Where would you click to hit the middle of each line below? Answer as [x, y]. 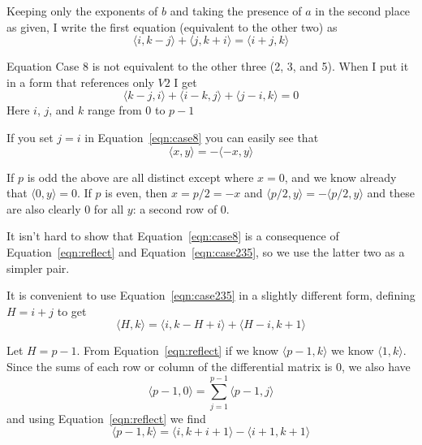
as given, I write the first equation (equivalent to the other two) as [172, 26]
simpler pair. [38, 268]
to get [72, 311]
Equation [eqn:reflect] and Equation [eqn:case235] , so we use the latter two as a [206, 251]
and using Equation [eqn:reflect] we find [106, 418]
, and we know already [340, 177]
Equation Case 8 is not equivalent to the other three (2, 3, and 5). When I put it [208, 66]
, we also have [376, 366]
